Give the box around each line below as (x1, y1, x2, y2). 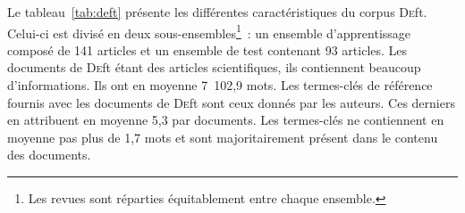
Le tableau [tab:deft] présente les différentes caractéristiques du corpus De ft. (7, 3, 427, 20)
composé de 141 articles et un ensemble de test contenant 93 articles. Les (7, 40, 408, 59)
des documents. (7, 145, 91, 164)
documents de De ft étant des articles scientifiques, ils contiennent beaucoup (7, 58, 421, 77)
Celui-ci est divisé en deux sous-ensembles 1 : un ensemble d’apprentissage (7, 20, 411, 42)
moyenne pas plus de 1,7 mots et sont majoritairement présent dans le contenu (7, 127, 438, 146)
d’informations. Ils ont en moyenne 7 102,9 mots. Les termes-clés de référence (7, 76, 433, 94)
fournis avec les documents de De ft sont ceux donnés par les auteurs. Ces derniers (7, 93, 455, 111)
